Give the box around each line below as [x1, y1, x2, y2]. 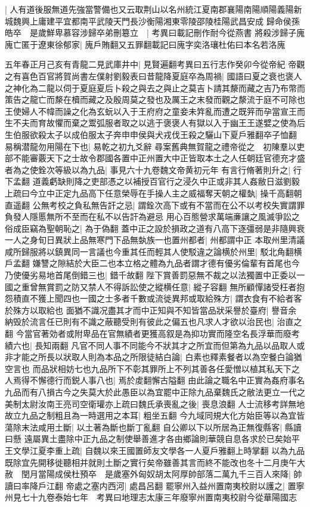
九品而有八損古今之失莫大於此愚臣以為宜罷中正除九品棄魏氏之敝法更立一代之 [5, 386, 305, 398]
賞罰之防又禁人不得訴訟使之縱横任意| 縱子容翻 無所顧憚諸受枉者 [46, 280, 297, 293]
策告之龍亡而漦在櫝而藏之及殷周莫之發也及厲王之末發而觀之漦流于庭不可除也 [5, 93, 305, 106]
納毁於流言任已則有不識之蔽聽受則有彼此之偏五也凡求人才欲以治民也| [5, 315, 274, 328]
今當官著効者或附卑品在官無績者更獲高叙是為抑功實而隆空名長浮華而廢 [15, 327, 292, 340]
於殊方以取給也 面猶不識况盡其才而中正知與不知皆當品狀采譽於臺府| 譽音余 [5, 303, 297, 316]
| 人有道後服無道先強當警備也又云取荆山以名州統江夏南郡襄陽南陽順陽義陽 [5, 3, 294, 15]
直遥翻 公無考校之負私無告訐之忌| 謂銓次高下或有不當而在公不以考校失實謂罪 [5, 198, 305, 211]
